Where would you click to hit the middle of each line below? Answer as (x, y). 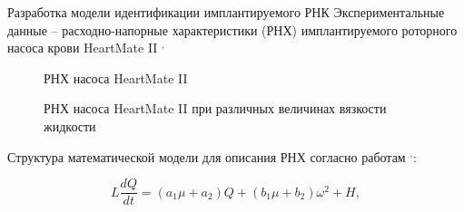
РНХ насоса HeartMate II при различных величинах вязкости (215, 108)
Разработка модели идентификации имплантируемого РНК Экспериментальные (226, 12)
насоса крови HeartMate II (83, 48)
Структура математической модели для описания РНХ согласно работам (207, 156)
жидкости (70, 125)
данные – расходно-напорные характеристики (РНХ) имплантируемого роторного (232, 29)
